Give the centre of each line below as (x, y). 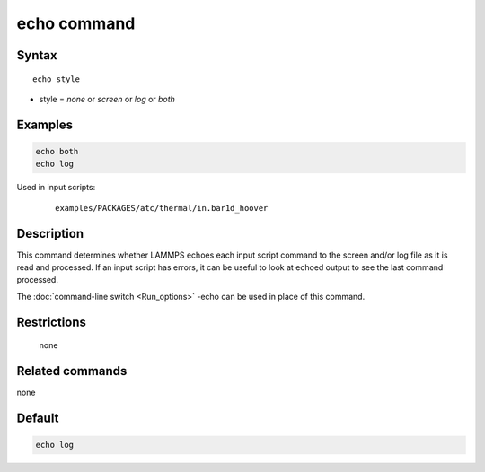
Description (50, 233)
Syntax (37, 55)
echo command (76, 23)
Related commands (72, 371)
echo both (57, 151)
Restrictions (52, 322)
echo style (57, 79)
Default (38, 418)
